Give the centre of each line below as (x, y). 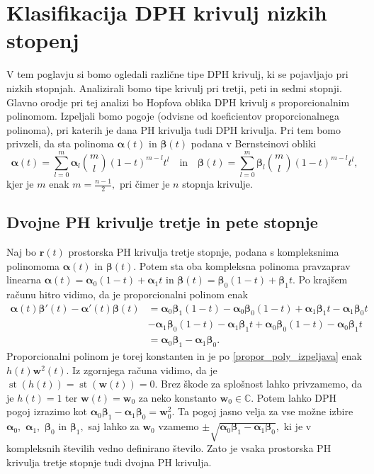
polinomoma (33, 265)
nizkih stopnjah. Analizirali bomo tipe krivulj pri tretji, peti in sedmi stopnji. (174, 88)
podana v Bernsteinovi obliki (254, 143)
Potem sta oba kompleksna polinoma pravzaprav (245, 265)
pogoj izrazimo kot (47, 411)
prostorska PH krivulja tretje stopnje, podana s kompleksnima (204, 252)
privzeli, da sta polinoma (60, 143)
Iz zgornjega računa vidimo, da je (145, 369)
